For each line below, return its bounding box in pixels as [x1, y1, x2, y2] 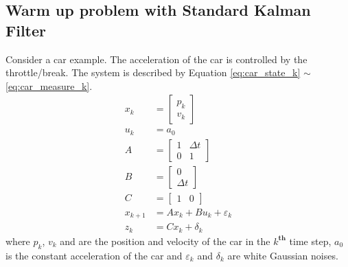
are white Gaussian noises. [227, 248, 338, 262]
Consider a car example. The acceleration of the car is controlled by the [5, 51, 308, 66]
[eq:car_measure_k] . [5, 78, 93, 93]
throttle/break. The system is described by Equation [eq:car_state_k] [5, 65, 301, 80]
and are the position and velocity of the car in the [60, 233, 270, 248]
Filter [5, 19, 47, 40]
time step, [289, 233, 332, 248]
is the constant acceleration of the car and [5, 248, 183, 262]
